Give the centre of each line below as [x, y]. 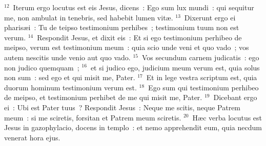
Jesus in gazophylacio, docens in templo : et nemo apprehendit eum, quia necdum [133, 127]
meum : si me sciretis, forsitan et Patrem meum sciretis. [93, 117]
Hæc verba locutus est [227, 117]
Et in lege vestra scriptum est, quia [202, 77]
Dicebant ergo [235, 97]
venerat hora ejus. [32, 137]
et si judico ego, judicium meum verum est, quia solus [175, 67]
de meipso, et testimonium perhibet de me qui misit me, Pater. [103, 97]
